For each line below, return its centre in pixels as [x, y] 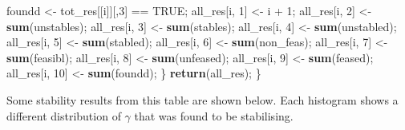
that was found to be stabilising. [214, 115]
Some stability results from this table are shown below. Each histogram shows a [202, 99]
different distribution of [64, 115]
